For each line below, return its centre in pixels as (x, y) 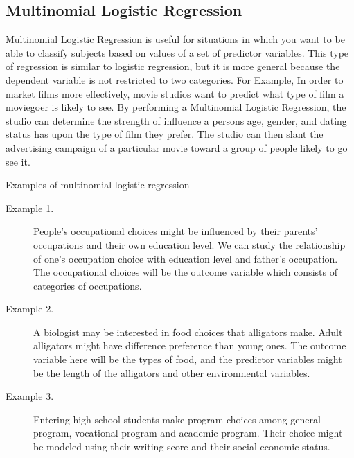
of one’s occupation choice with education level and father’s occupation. (186, 258)
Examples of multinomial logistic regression (98, 185)
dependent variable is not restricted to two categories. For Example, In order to (175, 79)
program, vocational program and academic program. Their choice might (188, 433)
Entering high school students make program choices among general (177, 419)
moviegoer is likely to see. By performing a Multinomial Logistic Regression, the (176, 107)
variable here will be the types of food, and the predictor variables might (188, 359)
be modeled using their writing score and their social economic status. (182, 447)
